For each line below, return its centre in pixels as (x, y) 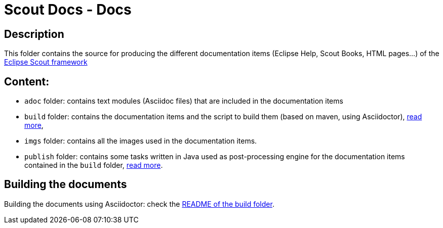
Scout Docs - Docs (68, 10)
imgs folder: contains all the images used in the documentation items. (141, 141)
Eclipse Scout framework (46, 62)
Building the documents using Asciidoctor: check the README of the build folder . (139, 204)
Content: (27, 81)
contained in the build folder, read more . (94, 165)
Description (34, 34)
